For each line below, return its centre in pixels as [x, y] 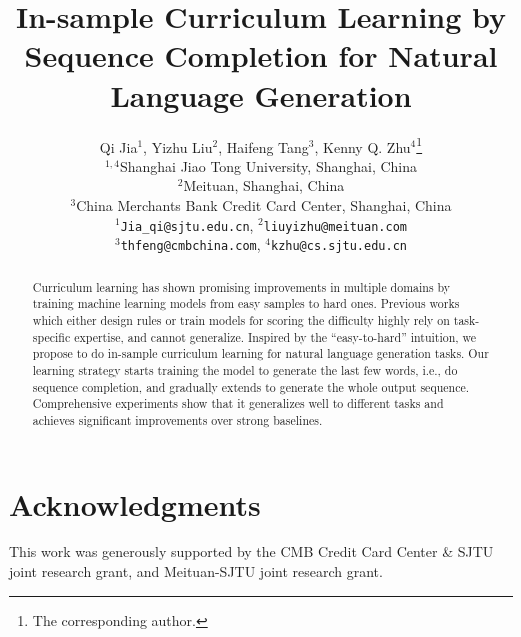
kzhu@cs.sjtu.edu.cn [338, 246]
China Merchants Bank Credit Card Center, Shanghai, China [264, 204]
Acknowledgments [135, 503]
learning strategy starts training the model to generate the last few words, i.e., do [245, 369]
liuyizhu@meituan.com [335, 226]
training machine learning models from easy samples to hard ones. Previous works [246, 303]
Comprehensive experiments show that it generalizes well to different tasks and [238, 403]
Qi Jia [118, 146]
